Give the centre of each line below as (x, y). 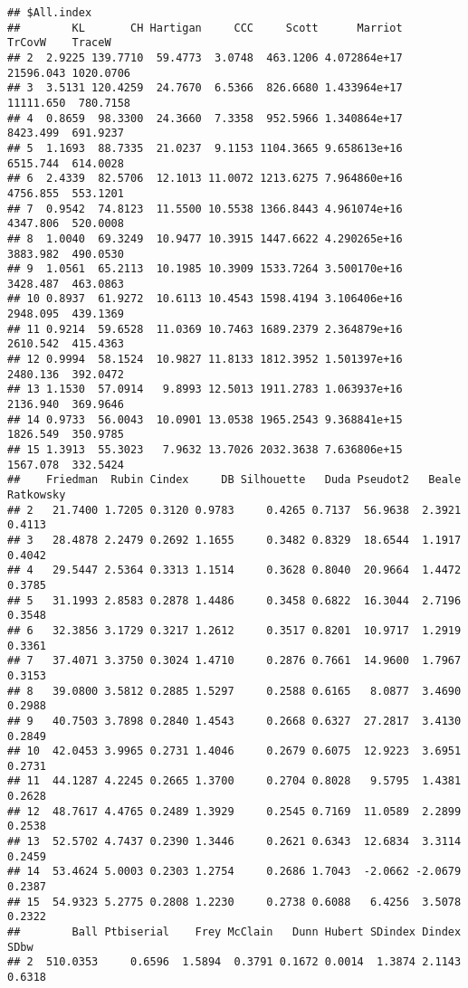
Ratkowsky (37, 495)
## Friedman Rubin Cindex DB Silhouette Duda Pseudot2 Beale (234, 480)
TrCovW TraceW (59, 43)
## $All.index (50, 13)
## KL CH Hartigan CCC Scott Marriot (205, 28)
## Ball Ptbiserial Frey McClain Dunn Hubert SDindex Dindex (234, 932)
